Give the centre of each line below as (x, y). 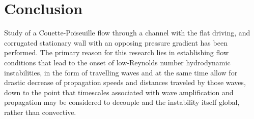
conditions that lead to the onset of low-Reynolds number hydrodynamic (117, 62)
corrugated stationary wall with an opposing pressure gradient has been (116, 42)
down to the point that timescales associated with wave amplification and (119, 92)
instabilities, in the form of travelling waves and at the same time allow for (121, 72)
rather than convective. (40, 112)
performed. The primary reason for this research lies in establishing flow (116, 52)
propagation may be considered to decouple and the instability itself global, (122, 102)
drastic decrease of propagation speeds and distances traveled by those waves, (125, 82)
